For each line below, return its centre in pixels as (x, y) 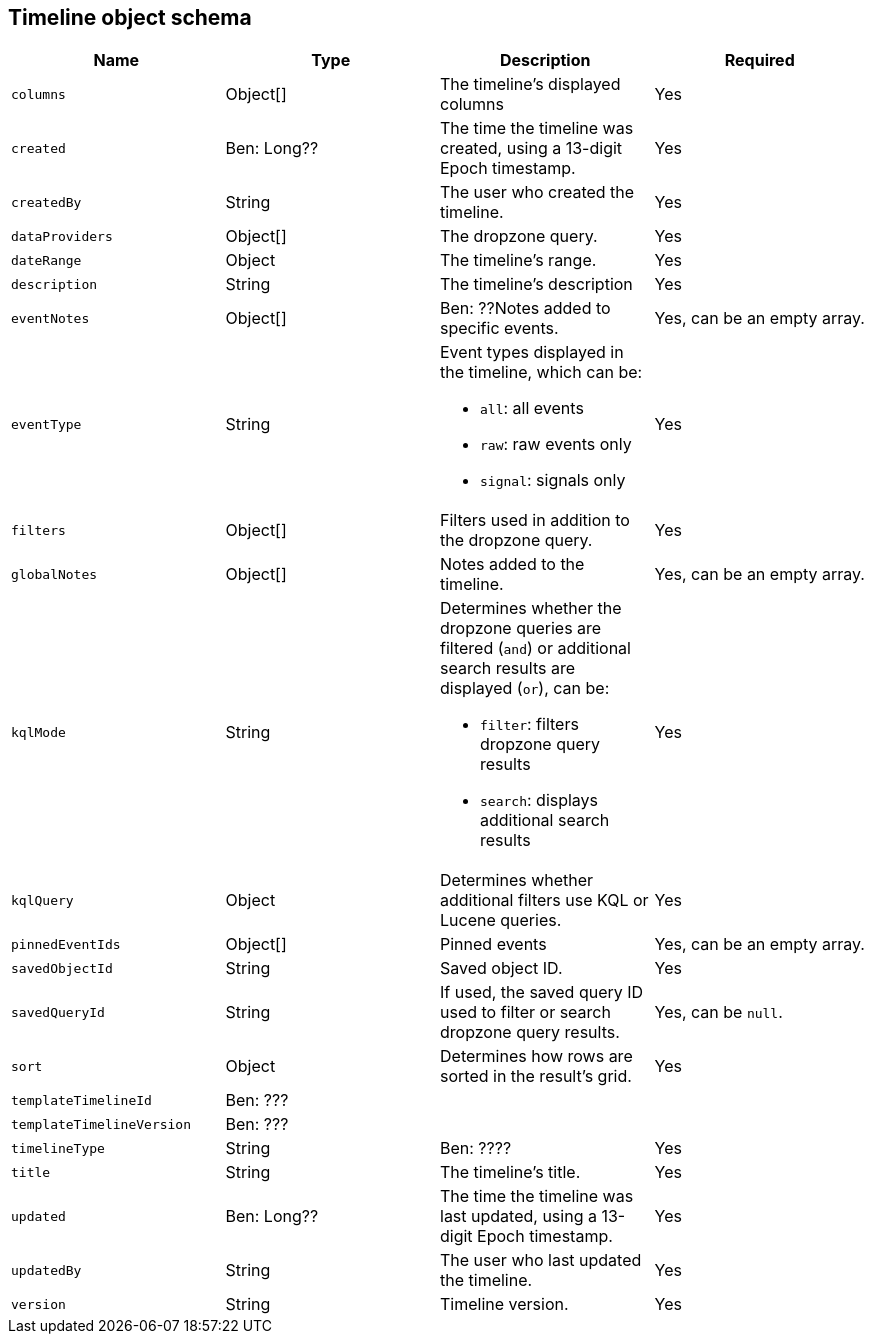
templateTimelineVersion (101, 1124)
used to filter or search (525, 1012)
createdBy (46, 202)
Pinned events (493, 944)
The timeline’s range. (518, 260)
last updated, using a (518, 1216)
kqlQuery (42, 900)
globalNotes (54, 574)
